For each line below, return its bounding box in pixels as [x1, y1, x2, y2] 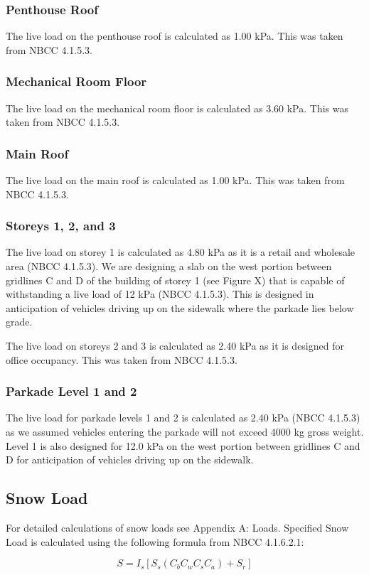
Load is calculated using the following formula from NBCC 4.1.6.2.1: [6, 534, 304, 549]
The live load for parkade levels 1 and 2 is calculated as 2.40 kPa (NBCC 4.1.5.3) [6, 410, 360, 425]
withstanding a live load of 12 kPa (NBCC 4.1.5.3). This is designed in [6, 286, 314, 301]
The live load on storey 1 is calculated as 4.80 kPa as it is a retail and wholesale [6, 244, 355, 259]
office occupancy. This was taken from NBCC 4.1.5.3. [6, 352, 237, 367]
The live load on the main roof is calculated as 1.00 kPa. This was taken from [6, 173, 345, 188]
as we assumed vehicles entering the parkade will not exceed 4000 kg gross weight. [6, 424, 364, 439]
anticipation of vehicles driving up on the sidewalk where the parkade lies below [6, 300, 354, 315]
